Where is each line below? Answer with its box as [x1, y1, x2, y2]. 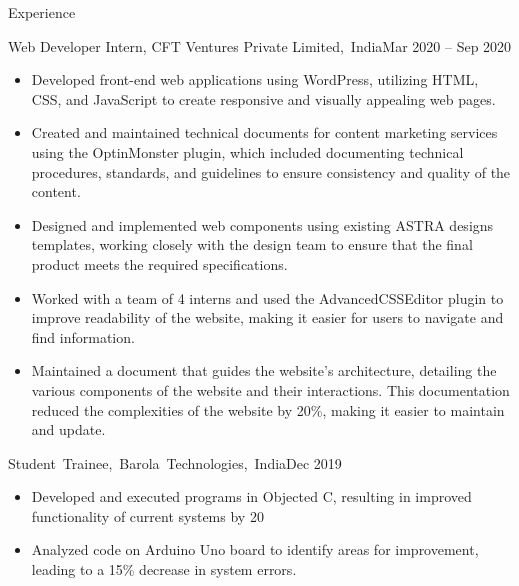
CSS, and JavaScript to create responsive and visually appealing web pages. [31, 88, 496, 109]
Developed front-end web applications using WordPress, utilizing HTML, [31, 69, 479, 90]
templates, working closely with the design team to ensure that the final [31, 234, 473, 255]
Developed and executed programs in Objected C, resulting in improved [31, 486, 472, 507]
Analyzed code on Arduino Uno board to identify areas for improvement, [31, 539, 479, 560]
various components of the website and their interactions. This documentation [31, 379, 510, 400]
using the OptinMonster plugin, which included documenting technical [31, 141, 464, 162]
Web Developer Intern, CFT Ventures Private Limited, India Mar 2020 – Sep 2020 [8, 35, 512, 56]
